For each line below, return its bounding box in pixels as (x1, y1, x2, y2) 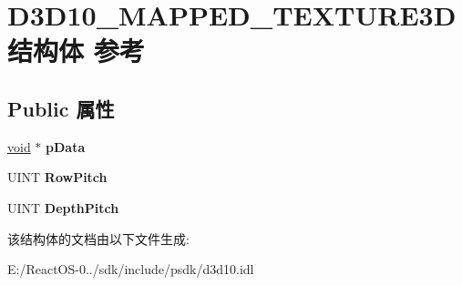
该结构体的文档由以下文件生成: (7, 229, 190, 248)
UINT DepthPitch (7, 198, 119, 217)
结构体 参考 (7, 32, 145, 69)
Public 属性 (7, 94, 115, 122)
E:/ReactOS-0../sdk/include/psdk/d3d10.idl (7, 260, 254, 279)
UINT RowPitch (7, 168, 108, 187)
